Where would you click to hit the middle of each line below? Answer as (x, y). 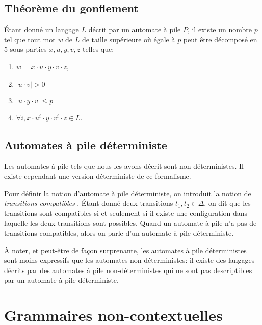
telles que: (98, 49)
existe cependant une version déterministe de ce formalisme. (98, 175)
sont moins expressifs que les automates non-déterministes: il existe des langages (129, 260)
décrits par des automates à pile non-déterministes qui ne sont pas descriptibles (128, 270)
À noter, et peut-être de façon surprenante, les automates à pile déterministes (125, 250)
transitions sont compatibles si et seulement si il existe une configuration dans (126, 213)
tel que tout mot (30, 39)
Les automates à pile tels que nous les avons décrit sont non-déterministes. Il (124, 166)
